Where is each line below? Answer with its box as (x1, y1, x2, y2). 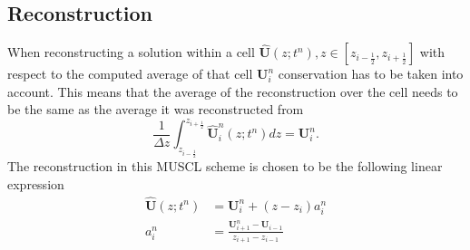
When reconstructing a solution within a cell (7, 43, 255, 62)
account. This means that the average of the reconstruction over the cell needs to (7, 82, 458, 101)
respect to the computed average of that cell (7, 64, 253, 83)
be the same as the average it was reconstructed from (7, 100, 304, 119)
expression (7, 174, 64, 193)
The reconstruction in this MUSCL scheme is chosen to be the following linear (7, 157, 443, 176)
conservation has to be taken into (278, 64, 464, 83)
